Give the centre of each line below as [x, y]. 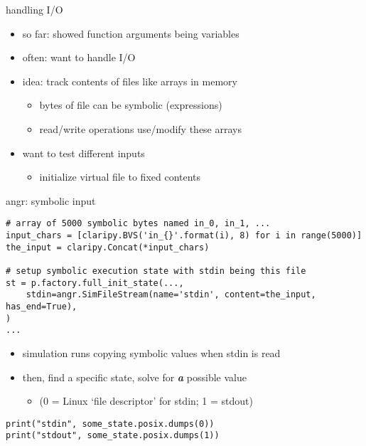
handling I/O [34, 9]
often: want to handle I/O [79, 57]
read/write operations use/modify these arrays [140, 128]
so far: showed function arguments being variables [131, 33]
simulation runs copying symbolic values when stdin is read [151, 352]
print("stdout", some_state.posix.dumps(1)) [113, 436]
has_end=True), [42, 306]
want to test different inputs [84, 153]
